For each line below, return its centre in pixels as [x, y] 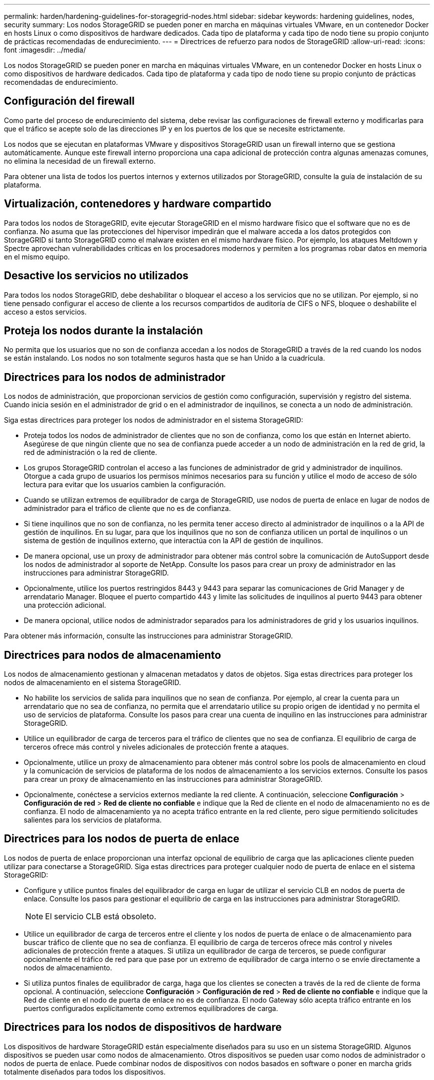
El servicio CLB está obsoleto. [101, 916]
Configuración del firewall [69, 101]
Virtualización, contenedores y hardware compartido [138, 204]
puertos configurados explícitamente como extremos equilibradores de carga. [151, 1008]
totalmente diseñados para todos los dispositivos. [85, 1072]
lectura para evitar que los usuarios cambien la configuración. [125, 485]
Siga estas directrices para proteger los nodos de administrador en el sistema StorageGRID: [154, 420]
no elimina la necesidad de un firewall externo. [80, 161]
